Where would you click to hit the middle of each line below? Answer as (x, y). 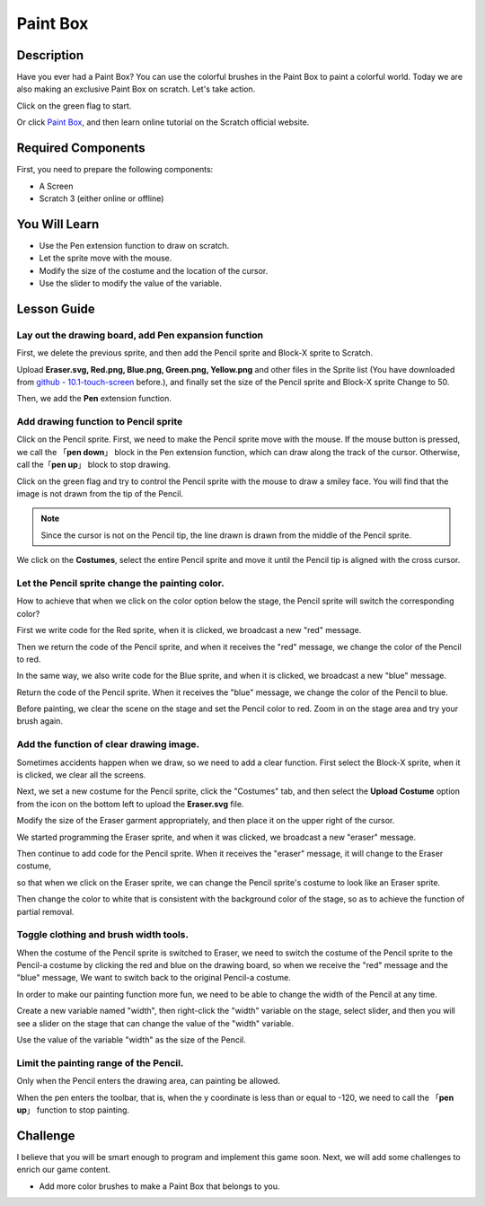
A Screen (56, 186)
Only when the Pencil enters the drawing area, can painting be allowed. (148, 1081)
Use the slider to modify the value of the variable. (130, 283)
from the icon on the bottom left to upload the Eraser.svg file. (130, 804)
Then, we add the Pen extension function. (94, 399)
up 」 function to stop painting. (73, 1110)
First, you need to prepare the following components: (115, 170)
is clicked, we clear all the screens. (81, 775)
